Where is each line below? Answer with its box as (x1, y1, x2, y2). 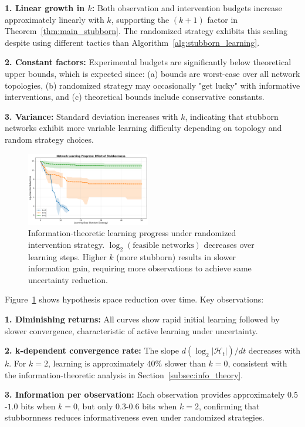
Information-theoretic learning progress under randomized (28, 227, 236, 239)
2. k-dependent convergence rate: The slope (5, 344, 179, 357)
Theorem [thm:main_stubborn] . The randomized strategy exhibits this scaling (5, 25, 288, 37)
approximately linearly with (5, 13, 104, 25)
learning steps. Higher (28, 250, 107, 263)
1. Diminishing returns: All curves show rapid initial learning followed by (5, 312, 280, 325)
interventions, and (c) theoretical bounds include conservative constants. (5, 90, 265, 103)
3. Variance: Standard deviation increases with (5, 110, 178, 122)
